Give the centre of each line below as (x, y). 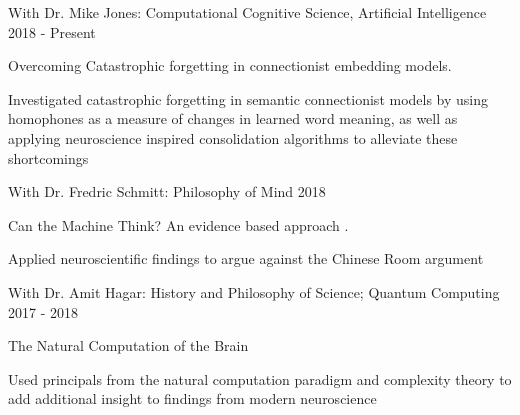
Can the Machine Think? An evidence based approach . (178, 224)
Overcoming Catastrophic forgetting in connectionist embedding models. (230, 65)
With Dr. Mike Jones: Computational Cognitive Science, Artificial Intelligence (247, 12)
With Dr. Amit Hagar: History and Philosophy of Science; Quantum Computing (254, 291)
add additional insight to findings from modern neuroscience (192, 398)
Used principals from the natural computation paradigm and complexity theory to (260, 378)
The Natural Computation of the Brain (128, 345)
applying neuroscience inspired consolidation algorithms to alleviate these (233, 137)
